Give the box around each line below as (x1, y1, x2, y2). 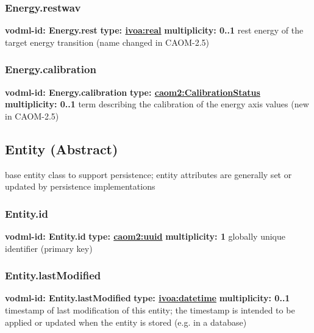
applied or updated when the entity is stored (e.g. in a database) (5, 315, 247, 328)
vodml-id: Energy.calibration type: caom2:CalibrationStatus (5, 85, 260, 98)
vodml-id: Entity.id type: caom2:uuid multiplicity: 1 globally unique (5, 230, 285, 243)
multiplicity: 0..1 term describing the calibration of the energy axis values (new (5, 98, 309, 110)
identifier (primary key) (5, 242, 93, 254)
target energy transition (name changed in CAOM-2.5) (5, 35, 210, 48)
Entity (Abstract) (5, 139, 118, 158)
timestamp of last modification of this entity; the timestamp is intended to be (5, 304, 295, 317)
